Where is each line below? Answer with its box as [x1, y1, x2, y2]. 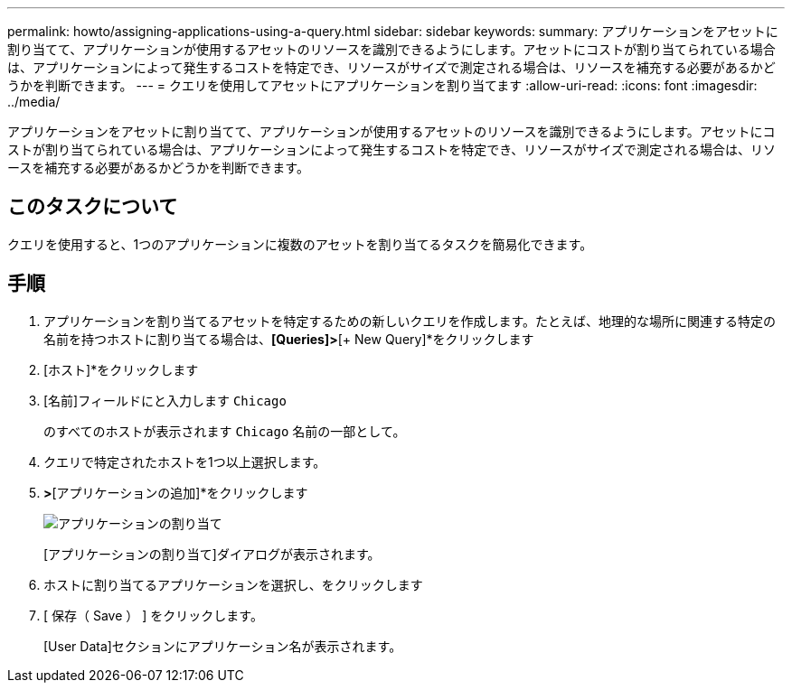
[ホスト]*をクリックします [43, 361, 199, 378]
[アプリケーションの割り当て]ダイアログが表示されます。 [43, 545, 381, 562]
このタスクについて [7, 195, 178, 219]
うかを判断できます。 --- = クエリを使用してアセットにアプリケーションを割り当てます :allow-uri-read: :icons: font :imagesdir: [7, 78, 758, 93]
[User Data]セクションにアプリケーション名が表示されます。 [43, 638, 402, 654]
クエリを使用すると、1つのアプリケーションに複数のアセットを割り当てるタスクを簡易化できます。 [7, 236, 593, 252]
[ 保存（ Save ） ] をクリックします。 [43, 607, 263, 623]
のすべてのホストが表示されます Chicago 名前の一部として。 [43, 423, 406, 439]
